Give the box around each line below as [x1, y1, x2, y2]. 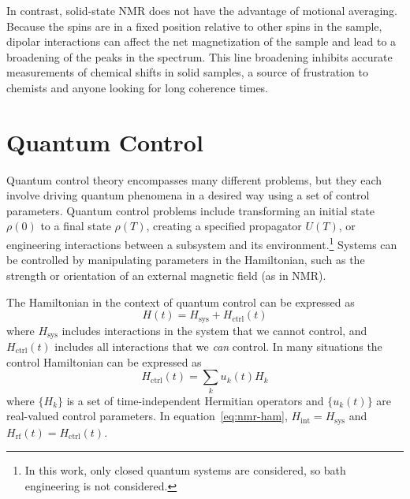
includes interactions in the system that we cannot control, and [61, 322, 367, 338]
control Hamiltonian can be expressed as [6, 353, 202, 370]
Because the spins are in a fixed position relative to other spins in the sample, [6, 17, 382, 34]
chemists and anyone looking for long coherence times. [6, 79, 269, 95]
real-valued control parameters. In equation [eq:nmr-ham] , [6, 408, 288, 424]
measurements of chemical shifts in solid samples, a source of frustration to [6, 64, 368, 80]
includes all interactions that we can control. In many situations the [54, 338, 382, 354]
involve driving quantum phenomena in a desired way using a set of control [6, 187, 370, 203]
